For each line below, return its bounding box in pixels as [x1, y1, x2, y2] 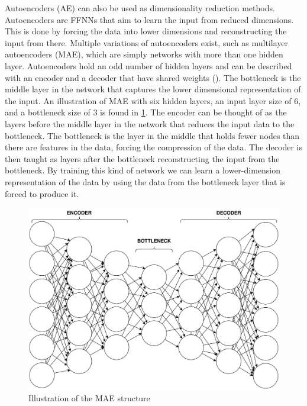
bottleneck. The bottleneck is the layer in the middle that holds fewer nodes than [5, 129, 300, 141]
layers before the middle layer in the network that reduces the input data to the [5, 117, 295, 130]
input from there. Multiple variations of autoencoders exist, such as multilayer [5, 36, 288, 49]
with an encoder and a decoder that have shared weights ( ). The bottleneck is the [5, 71, 301, 83]
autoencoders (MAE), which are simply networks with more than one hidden [5, 48, 283, 60]
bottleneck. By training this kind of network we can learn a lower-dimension [5, 164, 281, 176]
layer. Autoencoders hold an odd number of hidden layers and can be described [5, 59, 292, 72]
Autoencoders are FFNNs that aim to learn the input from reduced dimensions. [5, 13, 294, 25]
